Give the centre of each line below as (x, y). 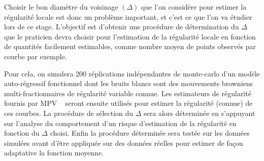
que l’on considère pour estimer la (194, 7)
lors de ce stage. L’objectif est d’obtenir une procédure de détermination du (122, 27)
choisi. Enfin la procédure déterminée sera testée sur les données (150, 133)
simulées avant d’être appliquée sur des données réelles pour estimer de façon (124, 143)
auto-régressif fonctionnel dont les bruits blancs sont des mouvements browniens (129, 83)
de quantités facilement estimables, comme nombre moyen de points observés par (130, 46)
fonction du (22, 133)
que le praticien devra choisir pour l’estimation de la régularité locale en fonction (130, 36)
